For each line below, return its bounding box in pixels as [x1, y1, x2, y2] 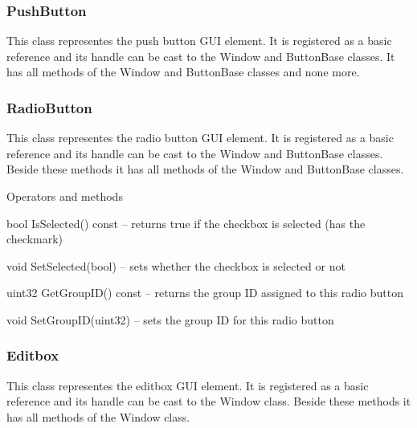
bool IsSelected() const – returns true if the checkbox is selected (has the [6, 214, 366, 231]
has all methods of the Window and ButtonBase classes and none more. [6, 63, 360, 80]
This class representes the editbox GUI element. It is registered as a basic [6, 377, 369, 393]
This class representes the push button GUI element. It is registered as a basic [6, 32, 392, 49]
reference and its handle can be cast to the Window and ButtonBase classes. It [6, 47, 395, 64]
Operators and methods [6, 188, 123, 204]
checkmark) [6, 230, 63, 247]
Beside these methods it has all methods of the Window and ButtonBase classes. [6, 161, 404, 177]
